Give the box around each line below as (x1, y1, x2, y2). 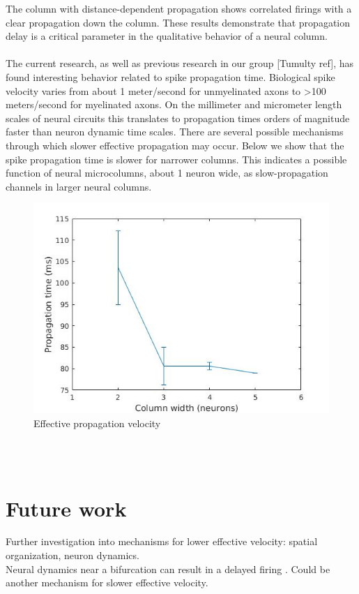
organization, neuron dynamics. (6, 548, 139, 563)
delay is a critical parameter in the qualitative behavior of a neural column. (6, 29, 328, 43)
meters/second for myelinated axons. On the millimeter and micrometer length (6, 97, 342, 112)
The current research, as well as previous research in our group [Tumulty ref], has (6, 56, 353, 70)
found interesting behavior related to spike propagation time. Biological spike (6, 69, 335, 84)
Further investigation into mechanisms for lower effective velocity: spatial (6, 534, 318, 549)
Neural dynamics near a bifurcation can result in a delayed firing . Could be (6, 561, 330, 576)
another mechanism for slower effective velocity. (6, 575, 208, 590)
